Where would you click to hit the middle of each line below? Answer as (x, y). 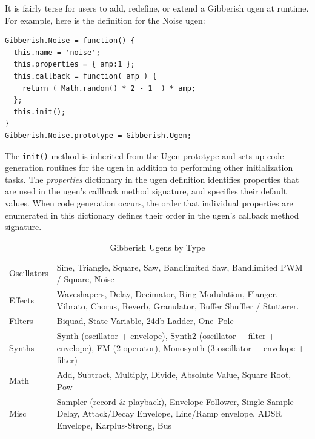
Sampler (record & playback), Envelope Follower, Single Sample (175, 401)
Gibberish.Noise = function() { (70, 41)
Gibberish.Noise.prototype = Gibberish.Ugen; (98, 135)
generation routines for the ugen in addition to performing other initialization (149, 167)
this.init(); (40, 112)
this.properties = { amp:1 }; (74, 64)
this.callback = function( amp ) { (85, 76)
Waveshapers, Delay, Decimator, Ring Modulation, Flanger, (167, 294)
